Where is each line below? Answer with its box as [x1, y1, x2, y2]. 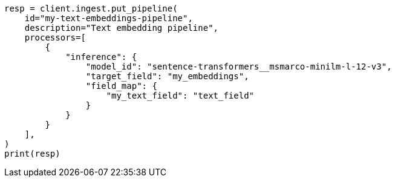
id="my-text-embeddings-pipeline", [24, 13, 193, 23]
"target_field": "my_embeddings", [85, 71, 249, 81]
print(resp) [4, 149, 60, 158]
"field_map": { [85, 81, 157, 91]
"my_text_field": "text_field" [106, 91, 255, 100]
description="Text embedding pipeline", [24, 23, 219, 33]
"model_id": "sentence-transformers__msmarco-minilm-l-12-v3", [85, 62, 392, 71]
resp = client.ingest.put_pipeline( [4, 4, 178, 13]
